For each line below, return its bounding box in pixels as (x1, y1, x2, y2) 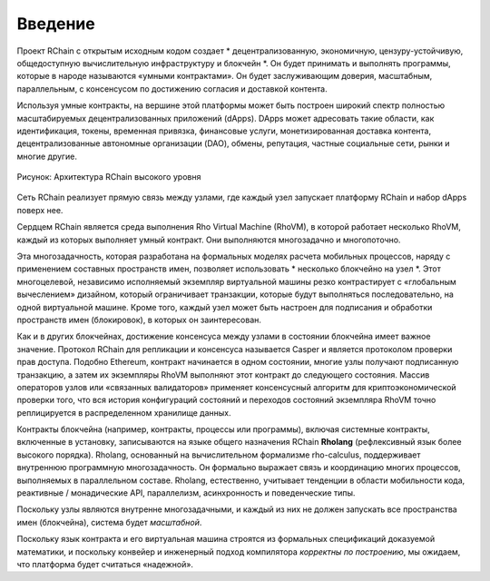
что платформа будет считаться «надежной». (16, 559, 194, 569)
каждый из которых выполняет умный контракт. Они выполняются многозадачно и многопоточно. (16, 234, 401, 245)
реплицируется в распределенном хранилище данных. (16, 407, 231, 418)
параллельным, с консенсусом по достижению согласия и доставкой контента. (16, 83, 328, 94)
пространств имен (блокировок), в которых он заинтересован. (16, 314, 262, 325)
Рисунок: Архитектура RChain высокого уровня (16, 172, 201, 182)
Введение (16, 14, 95, 34)
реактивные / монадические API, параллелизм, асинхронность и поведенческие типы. (16, 487, 356, 498)
